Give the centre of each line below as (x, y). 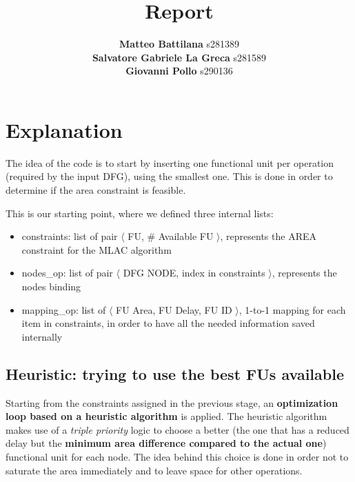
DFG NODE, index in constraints (194, 273)
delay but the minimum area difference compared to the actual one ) (166, 443)
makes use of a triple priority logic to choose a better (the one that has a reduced (177, 429)
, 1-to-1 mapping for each (292, 309)
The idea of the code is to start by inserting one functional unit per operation (170, 162)
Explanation (64, 129)
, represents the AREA (268, 236)
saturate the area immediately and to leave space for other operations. (154, 470)
